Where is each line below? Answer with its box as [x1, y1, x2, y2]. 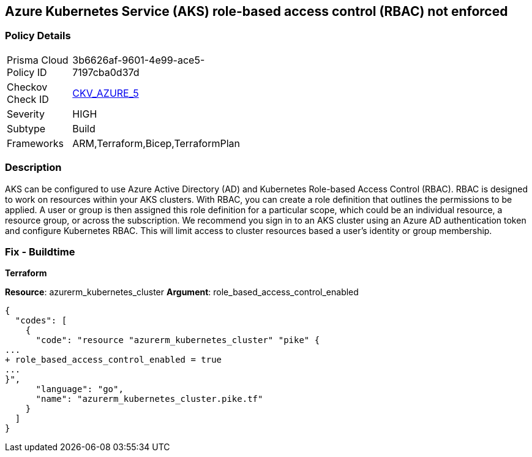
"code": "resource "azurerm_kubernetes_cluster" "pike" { [36, 335, 320, 346]
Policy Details [5, 29, 71, 42]
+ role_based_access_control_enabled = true [5, 355, 222, 365]
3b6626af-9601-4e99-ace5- [72, 53, 205, 66]
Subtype [7, 122, 46, 135]
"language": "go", [36, 384, 124, 395]
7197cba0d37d [72, 66, 140, 78]
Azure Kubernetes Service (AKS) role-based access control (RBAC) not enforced [5, 4, 508, 19]
